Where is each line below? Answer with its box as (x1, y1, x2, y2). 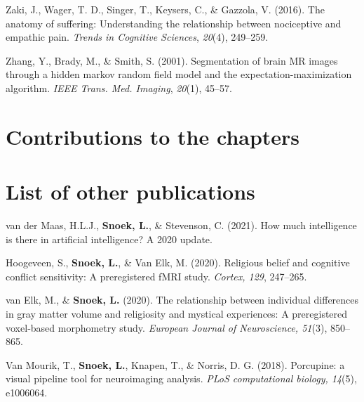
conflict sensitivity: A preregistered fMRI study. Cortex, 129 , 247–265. (6, 268, 307, 283)
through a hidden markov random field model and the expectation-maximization (6, 67, 352, 82)
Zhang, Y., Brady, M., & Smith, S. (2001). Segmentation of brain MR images (6, 53, 338, 67)
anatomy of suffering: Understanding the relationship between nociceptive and (6, 15, 342, 30)
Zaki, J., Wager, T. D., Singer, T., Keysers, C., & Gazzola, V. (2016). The (6, 2, 325, 16)
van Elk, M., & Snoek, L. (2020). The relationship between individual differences (6, 292, 359, 307)
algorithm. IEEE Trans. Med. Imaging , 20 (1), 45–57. (6, 80, 232, 95)
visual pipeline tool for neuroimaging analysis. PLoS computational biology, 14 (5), (6, 371, 357, 386)
